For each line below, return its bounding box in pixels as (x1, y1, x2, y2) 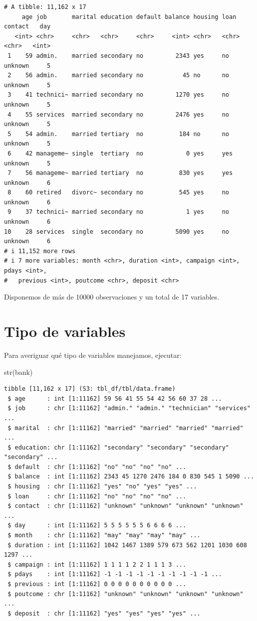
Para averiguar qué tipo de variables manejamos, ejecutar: (4, 349, 182, 360)
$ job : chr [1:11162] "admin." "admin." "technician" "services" (7, 405, 251, 412)
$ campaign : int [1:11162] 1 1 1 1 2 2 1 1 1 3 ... (7, 561, 187, 568)
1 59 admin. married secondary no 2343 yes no (7, 52, 230, 59)
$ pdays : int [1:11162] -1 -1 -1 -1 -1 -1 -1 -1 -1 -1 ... (7, 571, 222, 578)
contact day (4, 23, 51, 30)
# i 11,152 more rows (4, 247, 76, 255)
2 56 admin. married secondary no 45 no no (7, 72, 230, 79)
